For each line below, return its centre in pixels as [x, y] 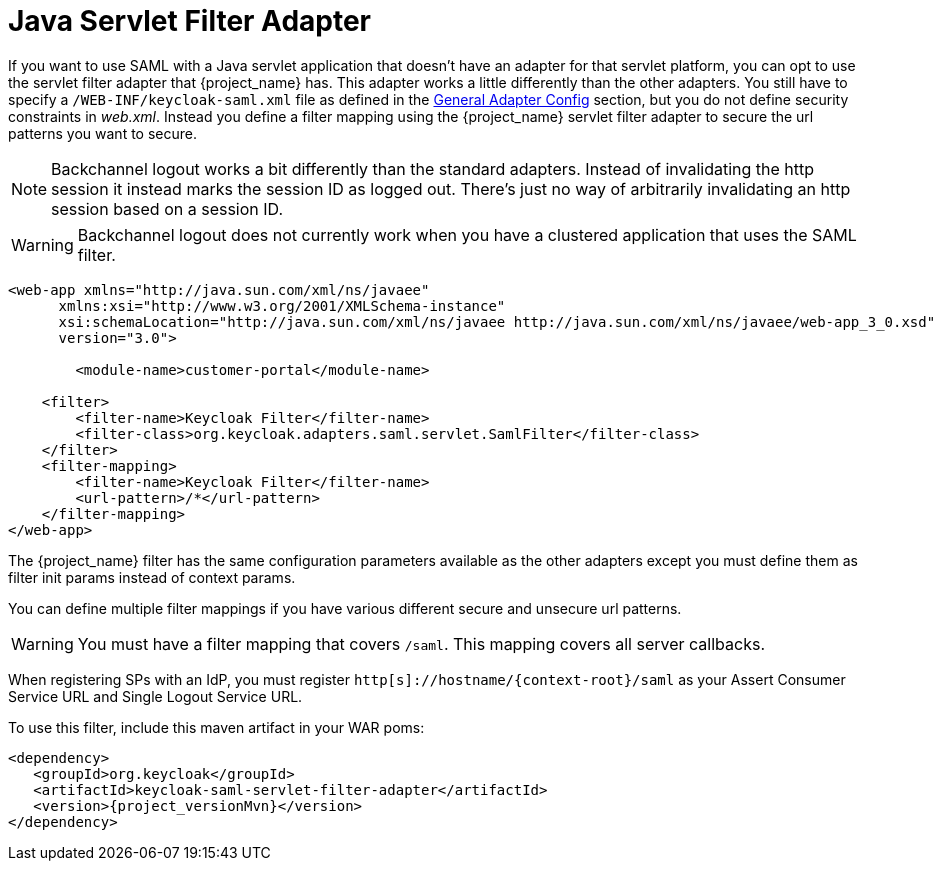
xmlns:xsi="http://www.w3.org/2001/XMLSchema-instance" [282, 305]
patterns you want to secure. [102, 133]
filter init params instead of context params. [152, 577]
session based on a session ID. [167, 208]
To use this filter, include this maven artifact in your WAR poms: [216, 727]
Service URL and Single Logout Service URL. [155, 696]
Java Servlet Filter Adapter [190, 21]
